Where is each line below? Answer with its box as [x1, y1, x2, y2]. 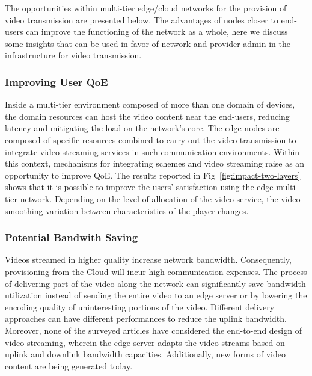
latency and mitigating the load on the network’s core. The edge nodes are [5, 122, 280, 134]
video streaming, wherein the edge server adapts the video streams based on [5, 336, 285, 348]
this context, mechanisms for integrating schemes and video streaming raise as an [5, 157, 305, 170]
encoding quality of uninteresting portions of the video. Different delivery [5, 300, 275, 313]
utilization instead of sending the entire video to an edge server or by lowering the [5, 289, 307, 301]
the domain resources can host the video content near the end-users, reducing [5, 109, 290, 122]
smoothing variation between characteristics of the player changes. [5, 204, 249, 217]
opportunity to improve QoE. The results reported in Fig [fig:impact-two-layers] [5, 168, 301, 181]
